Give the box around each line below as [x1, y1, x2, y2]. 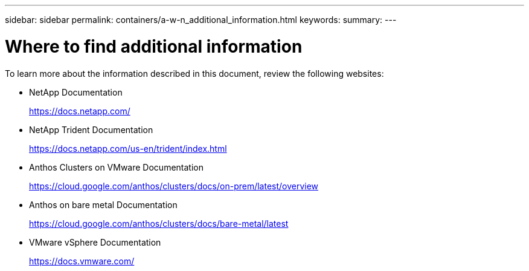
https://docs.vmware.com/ [29, 255, 135, 266]
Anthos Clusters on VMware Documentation [29, 162, 204, 172]
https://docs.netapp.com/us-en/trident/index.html [29, 143, 227, 154]
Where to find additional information [5, 36, 303, 57]
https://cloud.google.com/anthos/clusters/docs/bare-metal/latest [29, 218, 289, 229]
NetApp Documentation [29, 87, 123, 97]
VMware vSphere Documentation [29, 237, 161, 247]
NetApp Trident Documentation [29, 124, 153, 135]
